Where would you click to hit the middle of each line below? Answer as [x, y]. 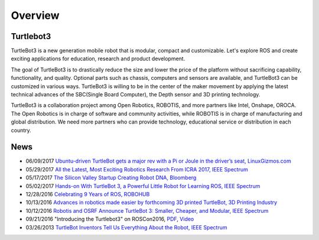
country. [21, 130]
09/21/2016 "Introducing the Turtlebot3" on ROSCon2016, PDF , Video [110, 219]
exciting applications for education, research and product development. [98, 59]
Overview [35, 15]
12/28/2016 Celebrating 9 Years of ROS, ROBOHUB [88, 194]
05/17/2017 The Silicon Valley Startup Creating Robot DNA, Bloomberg [111, 178]
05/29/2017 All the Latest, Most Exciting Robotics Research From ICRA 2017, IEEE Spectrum [137, 169]
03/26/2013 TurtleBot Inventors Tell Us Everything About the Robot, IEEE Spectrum [126, 227]
